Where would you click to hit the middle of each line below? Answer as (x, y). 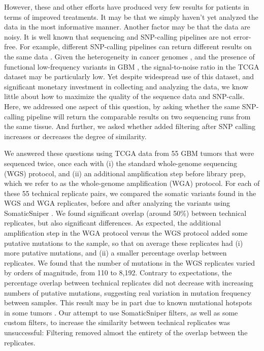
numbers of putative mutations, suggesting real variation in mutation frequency (128, 292)
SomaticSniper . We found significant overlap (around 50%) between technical (125, 213)
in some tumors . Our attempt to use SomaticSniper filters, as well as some (121, 312)
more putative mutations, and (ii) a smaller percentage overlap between (115, 253)
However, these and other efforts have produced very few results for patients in (127, 7)
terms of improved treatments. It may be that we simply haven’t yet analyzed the (131, 17)
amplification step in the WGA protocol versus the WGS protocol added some (126, 233)
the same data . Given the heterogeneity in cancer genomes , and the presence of (129, 56)
